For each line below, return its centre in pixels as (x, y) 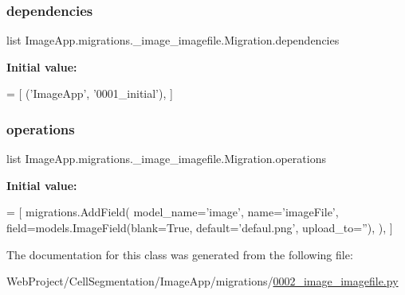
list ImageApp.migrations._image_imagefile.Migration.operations (166, 159)
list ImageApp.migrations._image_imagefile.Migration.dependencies (173, 40)
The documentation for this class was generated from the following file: (180, 254)
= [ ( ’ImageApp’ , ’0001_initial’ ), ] (90, 93)
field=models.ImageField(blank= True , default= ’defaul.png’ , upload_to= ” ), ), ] (200, 227)
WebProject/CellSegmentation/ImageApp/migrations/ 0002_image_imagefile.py (202, 281)
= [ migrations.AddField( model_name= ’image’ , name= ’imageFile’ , (173, 212)
